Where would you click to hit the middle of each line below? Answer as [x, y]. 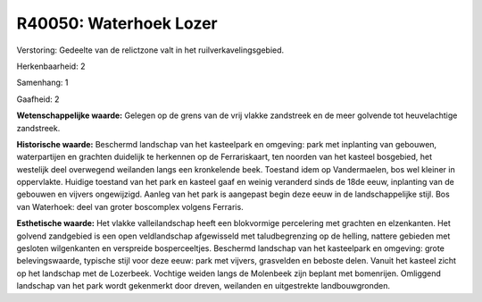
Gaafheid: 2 [38, 99]
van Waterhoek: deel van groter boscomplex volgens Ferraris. [130, 206]
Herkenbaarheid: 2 [51, 66]
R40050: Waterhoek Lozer [117, 23]
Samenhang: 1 [42, 83]
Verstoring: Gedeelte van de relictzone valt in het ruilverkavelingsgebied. [150, 50]
